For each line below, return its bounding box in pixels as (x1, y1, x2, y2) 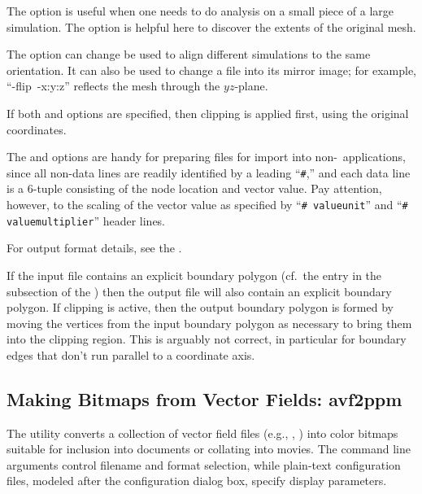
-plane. (234, 77, 268, 94)
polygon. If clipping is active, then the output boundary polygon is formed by (7, 299, 394, 316)
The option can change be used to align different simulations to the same (7, 46, 371, 63)
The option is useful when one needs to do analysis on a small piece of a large (7, 2, 394, 19)
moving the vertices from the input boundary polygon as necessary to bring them (7, 314, 412, 331)
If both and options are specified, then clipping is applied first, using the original (7, 104, 409, 121)
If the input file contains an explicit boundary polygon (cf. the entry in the (7, 266, 382, 283)
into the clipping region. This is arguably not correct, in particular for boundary (7, 330, 407, 348)
